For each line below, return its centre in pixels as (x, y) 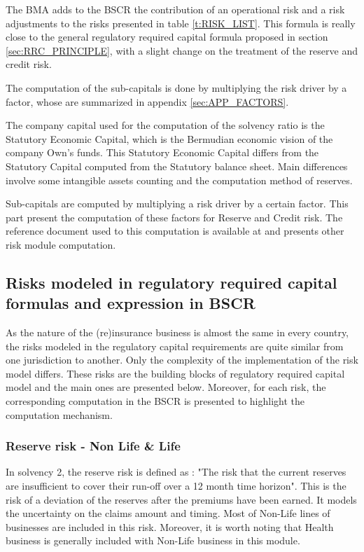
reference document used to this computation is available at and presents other (175, 231)
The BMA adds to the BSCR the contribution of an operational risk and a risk (175, 9)
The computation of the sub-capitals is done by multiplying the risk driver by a (176, 87)
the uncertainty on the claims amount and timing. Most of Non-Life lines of (168, 513)
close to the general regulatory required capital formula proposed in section (167, 37)
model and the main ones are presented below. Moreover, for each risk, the (166, 387)
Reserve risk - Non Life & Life (93, 446)
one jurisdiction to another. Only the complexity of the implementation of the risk (182, 360)
